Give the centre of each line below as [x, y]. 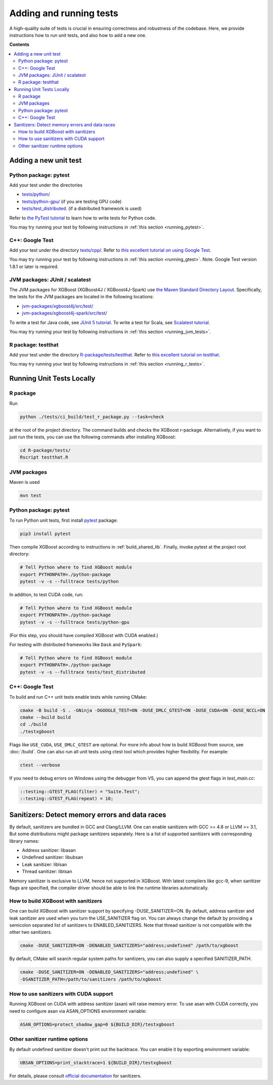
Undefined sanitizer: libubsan [53, 857]
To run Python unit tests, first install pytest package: [64, 520]
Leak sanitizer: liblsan [44, 864]
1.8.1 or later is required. [34, 266]
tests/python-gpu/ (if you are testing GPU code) [72, 201]
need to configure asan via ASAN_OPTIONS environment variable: [78, 1011]
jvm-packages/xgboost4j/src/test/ [58, 306]
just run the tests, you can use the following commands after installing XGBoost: [93, 437]
